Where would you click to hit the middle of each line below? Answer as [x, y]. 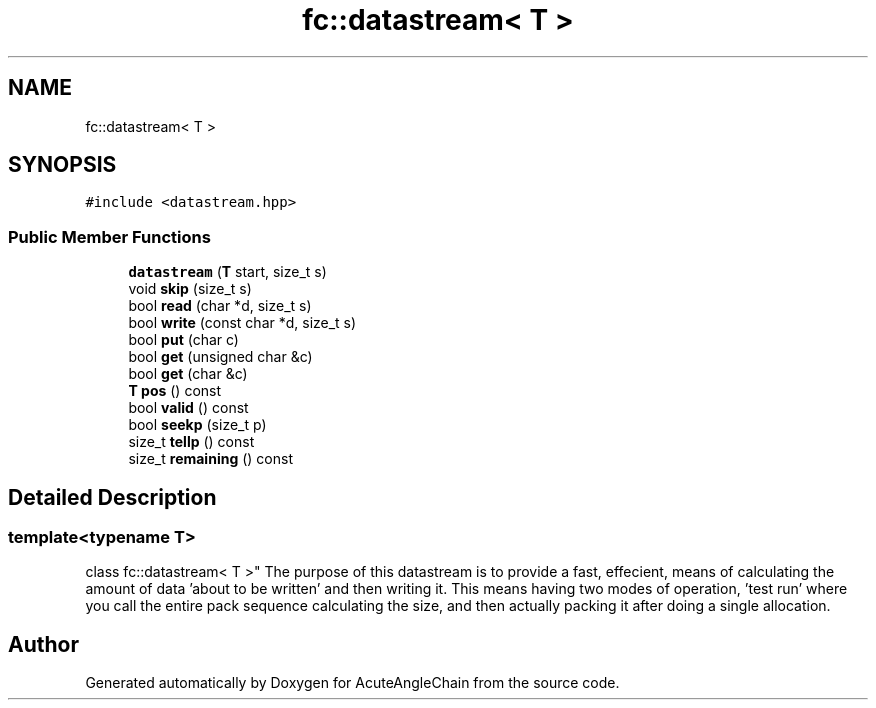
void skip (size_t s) [190, 289]
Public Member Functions [109, 236]
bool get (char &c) [188, 374]
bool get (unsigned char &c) [220, 357]
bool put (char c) [183, 340]
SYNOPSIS [62, 165]
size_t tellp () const [191, 442]
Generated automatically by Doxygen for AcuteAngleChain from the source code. [352, 683]
